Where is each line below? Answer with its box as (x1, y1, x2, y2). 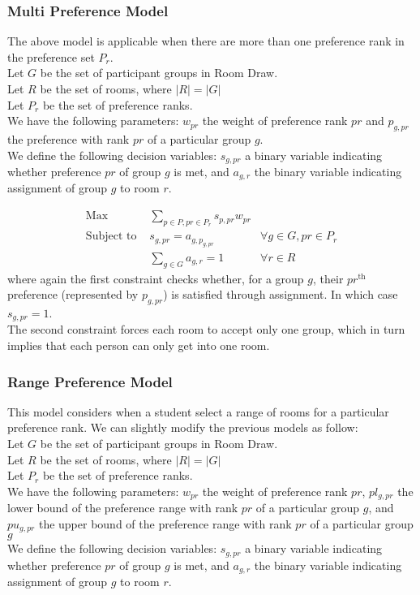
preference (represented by (7, 286, 139, 303)
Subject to (85, 231, 137, 243)
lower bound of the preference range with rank (7, 499, 238, 516)
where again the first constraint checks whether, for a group (7, 269, 304, 287)
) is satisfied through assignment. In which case (163, 286, 398, 303)
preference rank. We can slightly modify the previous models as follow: (7, 419, 358, 436)
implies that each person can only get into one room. (7, 337, 270, 354)
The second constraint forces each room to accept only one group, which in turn (7, 321, 405, 338)
